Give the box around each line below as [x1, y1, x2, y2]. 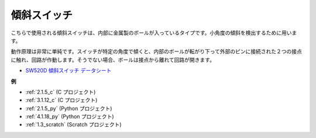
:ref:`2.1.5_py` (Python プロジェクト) [25, 105, 112, 112]
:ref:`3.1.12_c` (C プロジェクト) [25, 96, 98, 103]
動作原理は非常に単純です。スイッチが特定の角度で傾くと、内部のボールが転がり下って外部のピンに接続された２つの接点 [11, 48, 303, 55]
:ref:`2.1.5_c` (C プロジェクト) [25, 88, 96, 95]
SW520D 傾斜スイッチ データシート [25, 67, 112, 74]
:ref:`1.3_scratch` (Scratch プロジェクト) [25, 121, 122, 128]
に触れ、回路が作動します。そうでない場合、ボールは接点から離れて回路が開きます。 [11, 56, 215, 63]
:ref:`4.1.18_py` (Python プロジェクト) [25, 113, 114, 120]
